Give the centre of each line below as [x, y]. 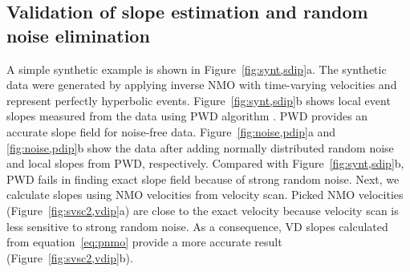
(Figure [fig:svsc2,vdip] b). [70, 257]
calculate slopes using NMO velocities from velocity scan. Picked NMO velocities [205, 195]
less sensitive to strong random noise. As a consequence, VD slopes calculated [197, 226]
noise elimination [78, 35]
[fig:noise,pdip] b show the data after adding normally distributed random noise [200, 147]
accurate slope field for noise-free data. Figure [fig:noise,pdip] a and [171, 131]
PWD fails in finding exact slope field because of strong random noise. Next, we [203, 179]
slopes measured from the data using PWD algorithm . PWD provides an [187, 116]
